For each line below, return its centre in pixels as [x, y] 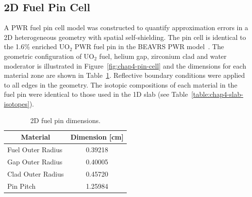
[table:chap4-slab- [217, 94]
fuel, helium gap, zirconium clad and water [163, 56]
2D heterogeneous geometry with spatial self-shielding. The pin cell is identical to [125, 37]
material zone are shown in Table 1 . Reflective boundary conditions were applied [125, 75]
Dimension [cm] [97, 137]
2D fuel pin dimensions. [65, 120]
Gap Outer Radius [35, 161]
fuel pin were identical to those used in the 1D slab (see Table [96, 94]
